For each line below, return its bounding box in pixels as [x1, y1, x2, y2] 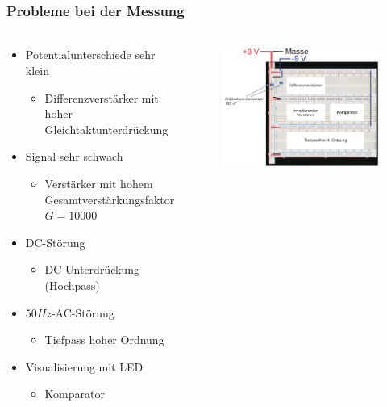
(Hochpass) [44, 276, 100, 293]
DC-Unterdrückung [44, 261, 139, 278]
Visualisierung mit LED [25, 358, 144, 375]
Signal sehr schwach [25, 148, 123, 165]
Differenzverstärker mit [44, 89, 159, 106]
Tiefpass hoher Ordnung [44, 331, 164, 348]
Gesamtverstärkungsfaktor [44, 191, 175, 208]
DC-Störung [25, 233, 85, 250]
